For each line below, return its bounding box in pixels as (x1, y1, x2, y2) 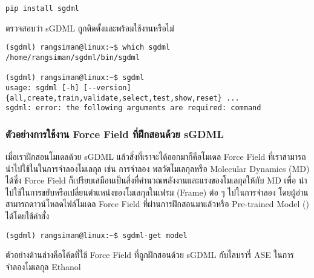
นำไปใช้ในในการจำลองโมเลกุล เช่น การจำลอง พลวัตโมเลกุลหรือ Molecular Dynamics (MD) (5, 162, 310, 174)
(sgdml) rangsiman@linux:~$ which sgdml (5, 43, 171, 52)
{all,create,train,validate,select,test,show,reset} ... (5, 93, 240, 102)
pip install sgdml (5, 4, 79, 13)
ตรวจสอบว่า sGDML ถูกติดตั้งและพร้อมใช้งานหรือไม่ (5, 21, 174, 34)
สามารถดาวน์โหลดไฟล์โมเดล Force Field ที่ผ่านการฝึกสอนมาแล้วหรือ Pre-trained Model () (5, 197, 309, 210)
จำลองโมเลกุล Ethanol (5, 260, 81, 273)
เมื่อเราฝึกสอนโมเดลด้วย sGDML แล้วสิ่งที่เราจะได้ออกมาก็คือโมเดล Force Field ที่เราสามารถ (5, 150, 306, 163)
